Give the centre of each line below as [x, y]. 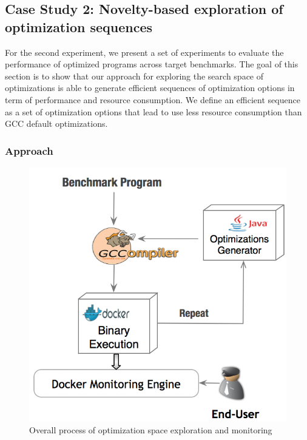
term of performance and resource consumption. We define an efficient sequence [153, 99]
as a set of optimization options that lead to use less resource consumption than [153, 111]
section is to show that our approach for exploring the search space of [134, 76]
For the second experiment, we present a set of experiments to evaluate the [144, 52]
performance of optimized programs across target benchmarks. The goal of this [152, 64]
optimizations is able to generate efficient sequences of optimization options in [150, 88]
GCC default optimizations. [56, 124]
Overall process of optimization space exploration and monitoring [151, 430]
